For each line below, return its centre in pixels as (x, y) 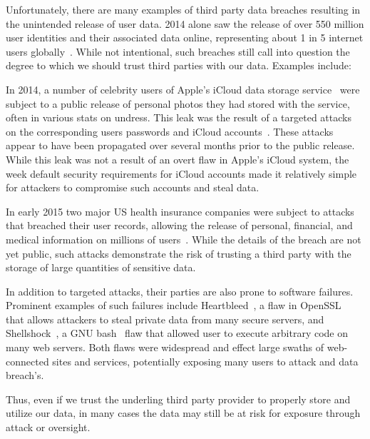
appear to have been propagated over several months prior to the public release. (180, 145)
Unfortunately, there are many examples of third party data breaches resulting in (183, 9)
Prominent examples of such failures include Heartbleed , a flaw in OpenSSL (174, 305)
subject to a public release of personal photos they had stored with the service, (178, 103)
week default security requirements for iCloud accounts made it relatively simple (181, 173)
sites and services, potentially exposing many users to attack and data (205, 361)
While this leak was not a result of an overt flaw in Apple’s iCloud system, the (178, 159)
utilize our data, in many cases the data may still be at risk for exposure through (183, 413)
